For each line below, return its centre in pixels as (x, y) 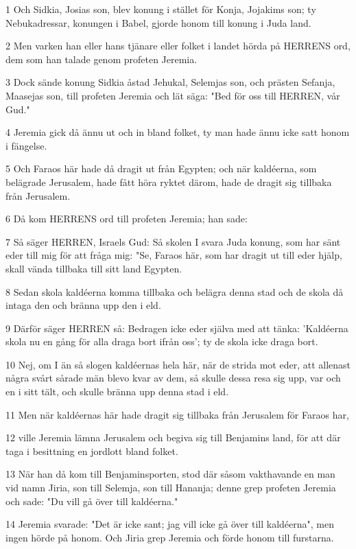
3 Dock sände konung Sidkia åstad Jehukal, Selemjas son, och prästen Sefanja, (170, 82)
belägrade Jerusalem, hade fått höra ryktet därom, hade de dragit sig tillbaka (169, 182)
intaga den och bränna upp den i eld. (83, 305)
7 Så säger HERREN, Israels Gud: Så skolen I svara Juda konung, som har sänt (173, 241)
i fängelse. (26, 145)
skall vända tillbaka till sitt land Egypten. (94, 268)
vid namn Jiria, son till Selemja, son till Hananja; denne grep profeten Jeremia (171, 488)
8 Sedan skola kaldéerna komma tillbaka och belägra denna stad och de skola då (175, 291)
